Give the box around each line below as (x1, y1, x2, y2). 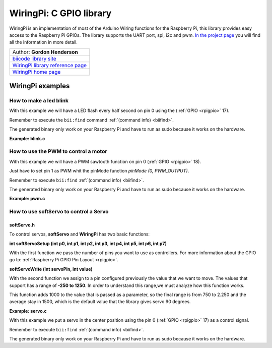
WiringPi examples (9, 82, 70, 90)
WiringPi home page (12, 68, 61, 75)
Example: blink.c (9, 135, 45, 141)
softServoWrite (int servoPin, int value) (9, 266, 93, 272)
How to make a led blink (9, 97, 69, 104)
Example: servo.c (9, 308, 47, 314)
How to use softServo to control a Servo (9, 208, 109, 215)
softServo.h (9, 222, 35, 228)
